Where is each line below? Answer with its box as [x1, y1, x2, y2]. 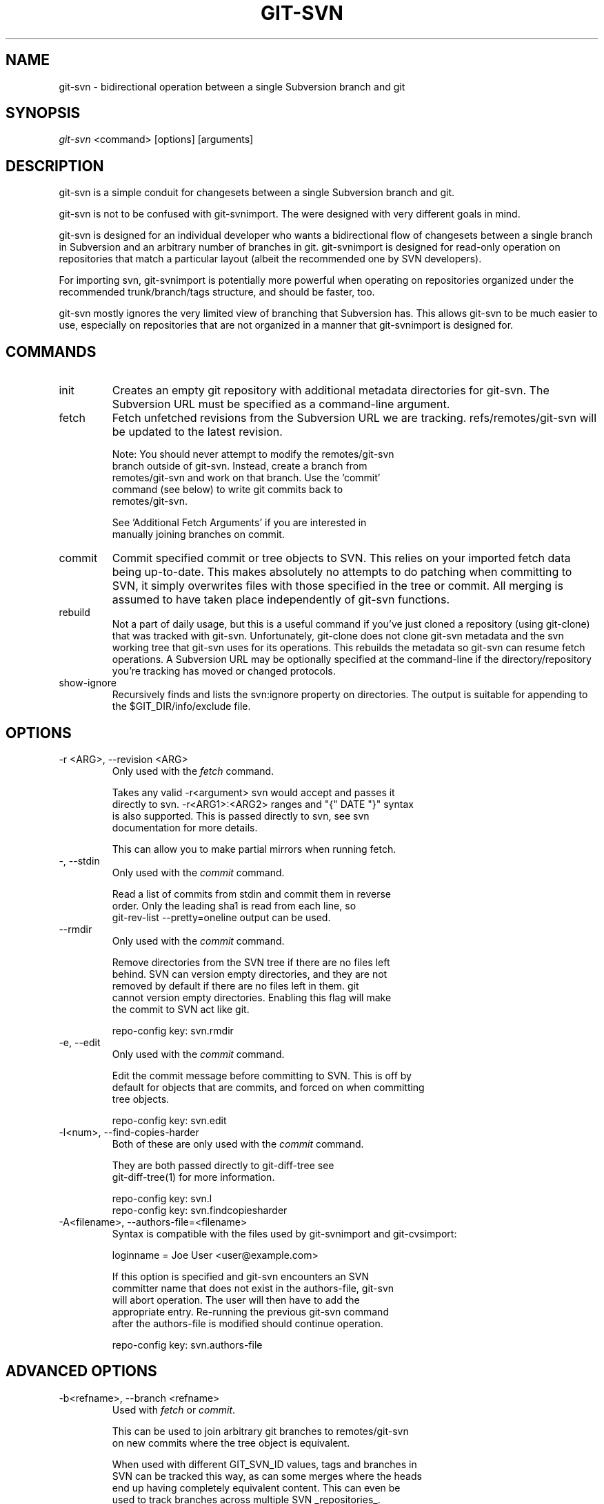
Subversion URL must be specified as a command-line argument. [112, 397, 450, 412]
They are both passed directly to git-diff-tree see [112, 1159, 334, 1171]
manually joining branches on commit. [112, 528, 285, 541]
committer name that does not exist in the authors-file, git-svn [112, 1282, 394, 1294]
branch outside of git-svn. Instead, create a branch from [112, 460, 368, 472]
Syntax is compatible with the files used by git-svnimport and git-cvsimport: [112, 1227, 457, 1240]
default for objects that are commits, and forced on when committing [112, 1081, 425, 1093]
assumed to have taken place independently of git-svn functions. [112, 592, 450, 607]
